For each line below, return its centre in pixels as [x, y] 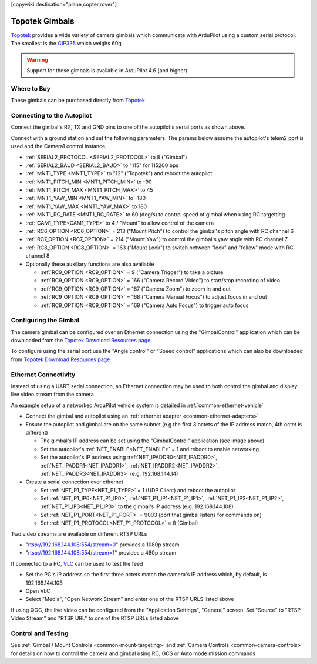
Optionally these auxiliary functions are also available [90, 264]
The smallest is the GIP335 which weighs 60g [66, 44]
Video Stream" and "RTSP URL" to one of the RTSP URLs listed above [95, 618]
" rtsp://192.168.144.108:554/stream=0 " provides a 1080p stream [102, 545]
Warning [37, 59]
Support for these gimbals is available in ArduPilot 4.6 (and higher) [107, 71]
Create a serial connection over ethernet [74, 482]
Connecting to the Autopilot [51, 115]
